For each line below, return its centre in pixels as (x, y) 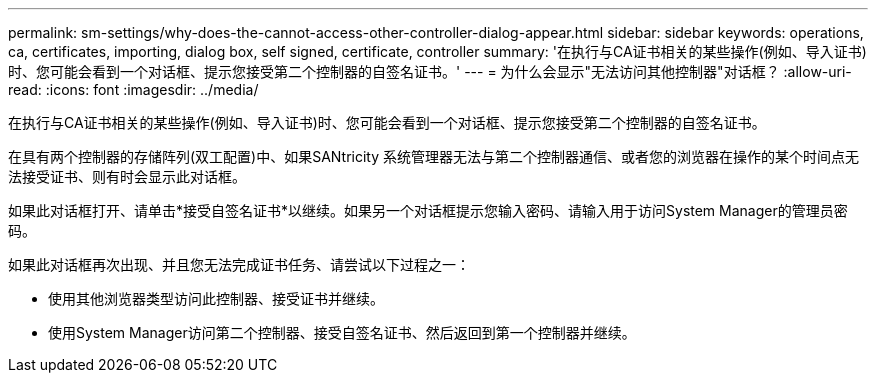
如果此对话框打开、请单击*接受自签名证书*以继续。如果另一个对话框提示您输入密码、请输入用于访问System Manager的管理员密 (428, 210)
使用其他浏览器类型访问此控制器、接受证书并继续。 (216, 298)
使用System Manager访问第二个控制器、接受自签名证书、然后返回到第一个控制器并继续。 (342, 332)
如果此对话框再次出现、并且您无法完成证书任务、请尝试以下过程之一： (239, 264)
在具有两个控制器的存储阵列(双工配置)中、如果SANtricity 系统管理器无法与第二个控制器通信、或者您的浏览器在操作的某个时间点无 (434, 156)
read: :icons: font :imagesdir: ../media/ (133, 89)
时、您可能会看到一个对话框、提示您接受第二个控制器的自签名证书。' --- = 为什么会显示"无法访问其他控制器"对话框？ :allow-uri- (430, 71)
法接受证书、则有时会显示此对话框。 (127, 176)
